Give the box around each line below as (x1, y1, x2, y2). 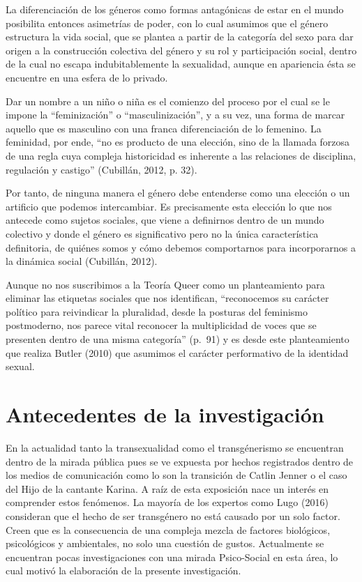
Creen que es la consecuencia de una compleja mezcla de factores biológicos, (6, 522, 331, 537)
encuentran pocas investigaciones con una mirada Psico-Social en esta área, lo (6, 549, 338, 564)
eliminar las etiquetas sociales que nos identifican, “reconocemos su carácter (6, 291, 329, 305)
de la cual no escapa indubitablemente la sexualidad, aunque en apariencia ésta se (6, 56, 356, 71)
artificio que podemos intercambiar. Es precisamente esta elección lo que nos (6, 199, 332, 213)
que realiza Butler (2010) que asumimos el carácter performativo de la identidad (6, 345, 349, 360)
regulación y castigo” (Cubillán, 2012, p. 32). (6, 162, 197, 176)
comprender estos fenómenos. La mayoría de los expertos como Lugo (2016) (6, 495, 329, 510)
